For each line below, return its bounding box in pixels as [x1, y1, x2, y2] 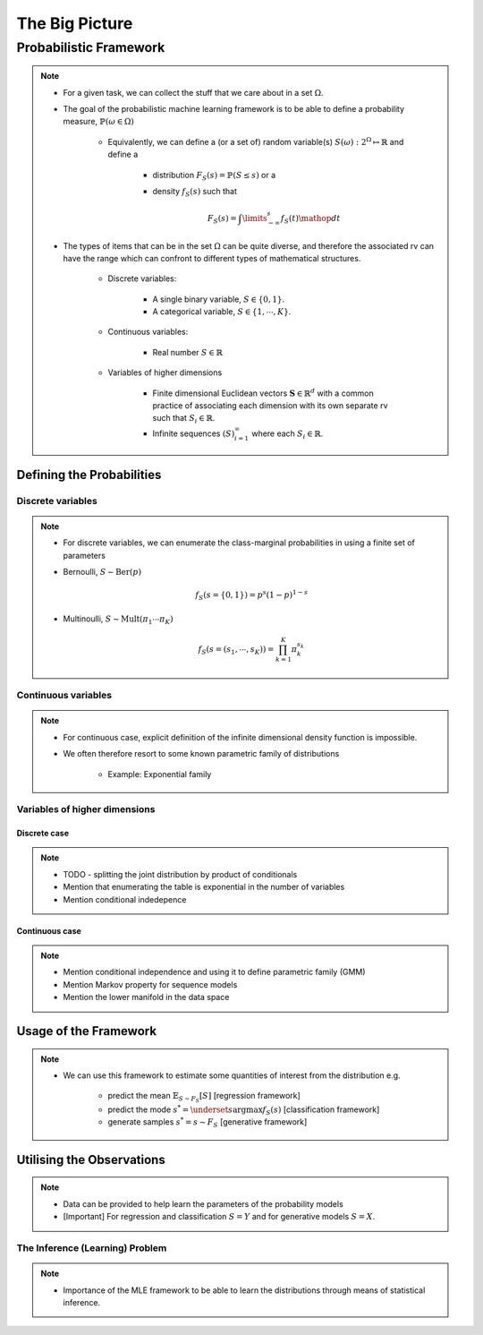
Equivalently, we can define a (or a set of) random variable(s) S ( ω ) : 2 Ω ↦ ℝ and [107, 135, 404, 147]
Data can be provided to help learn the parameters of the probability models [63, 1198, 343, 1209]
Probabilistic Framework [16, 39, 165, 56]
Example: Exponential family [107, 768, 212, 779]
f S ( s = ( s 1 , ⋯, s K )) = [198, 645, 275, 656]
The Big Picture [16, 13, 133, 33]
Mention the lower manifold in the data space [63, 992, 230, 1003]
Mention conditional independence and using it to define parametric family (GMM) [63, 967, 366, 978]
